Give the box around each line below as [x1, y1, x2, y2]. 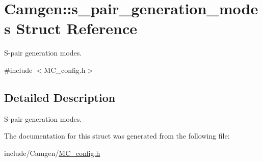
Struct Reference [16, 18, 138, 39]
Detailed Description [4, 89, 116, 105]
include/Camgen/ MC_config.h [4, 147, 100, 158]
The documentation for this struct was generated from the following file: [4, 130, 230, 141]
